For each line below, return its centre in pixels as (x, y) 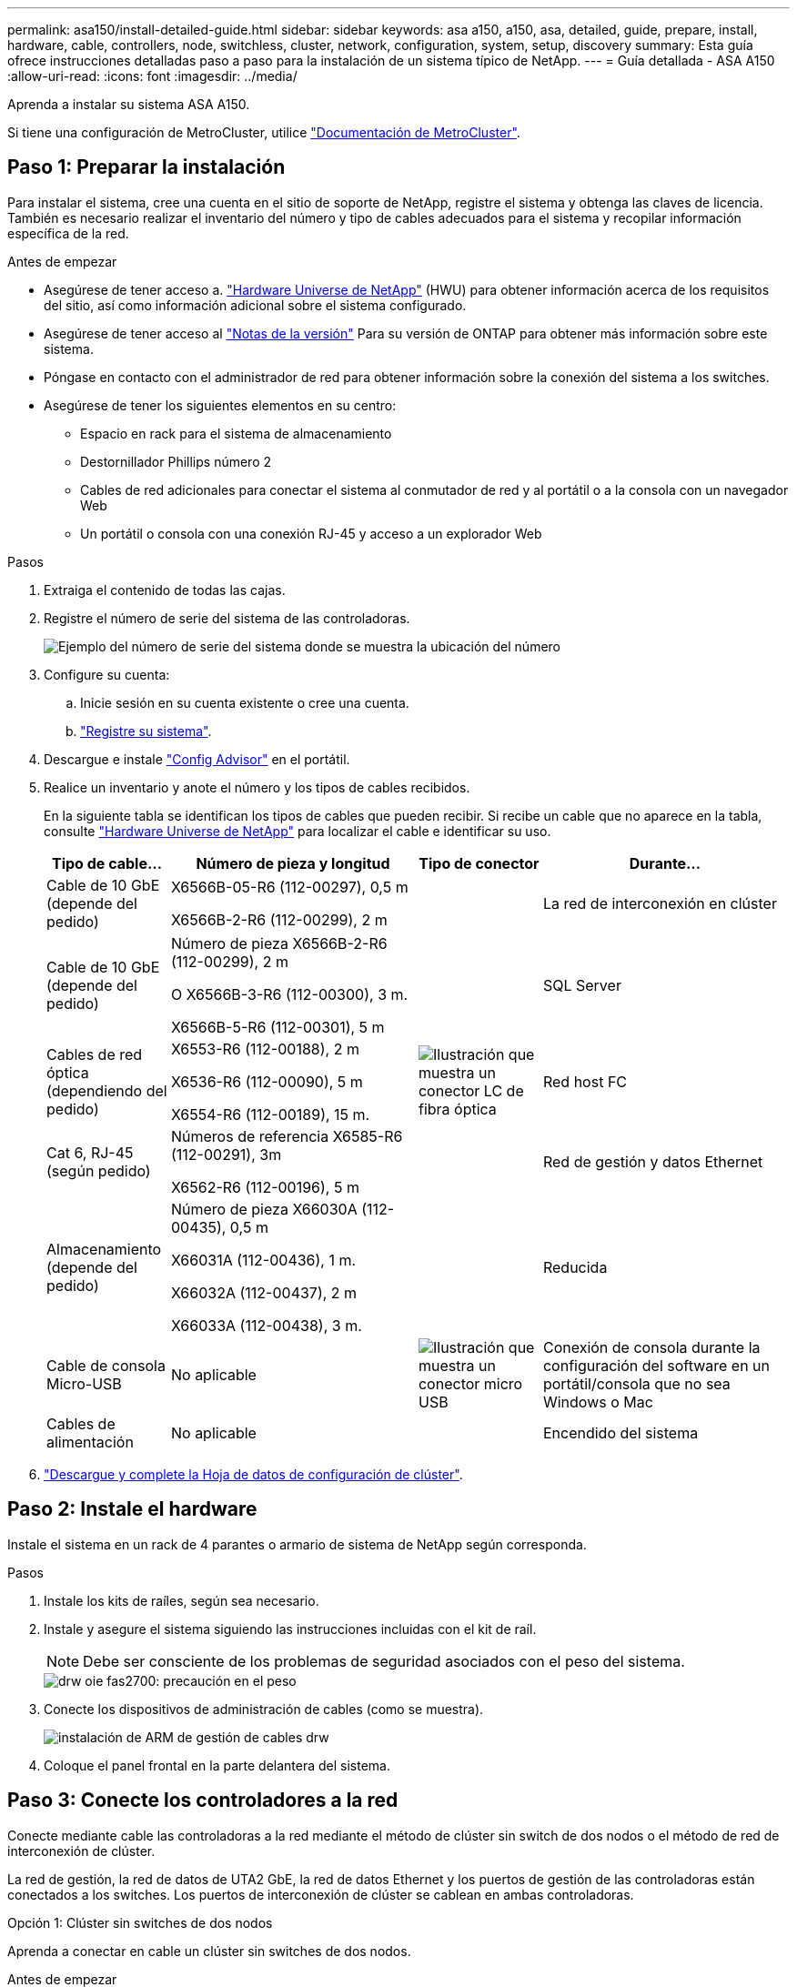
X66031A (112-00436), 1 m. (263, 1260)
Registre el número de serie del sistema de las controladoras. (227, 618)
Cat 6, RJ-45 (90, 1152)
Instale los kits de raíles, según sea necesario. (182, 1600)
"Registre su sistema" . (146, 731)
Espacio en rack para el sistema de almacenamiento (236, 433)
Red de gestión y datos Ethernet (653, 1161)
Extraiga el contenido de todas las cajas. (165, 590)
